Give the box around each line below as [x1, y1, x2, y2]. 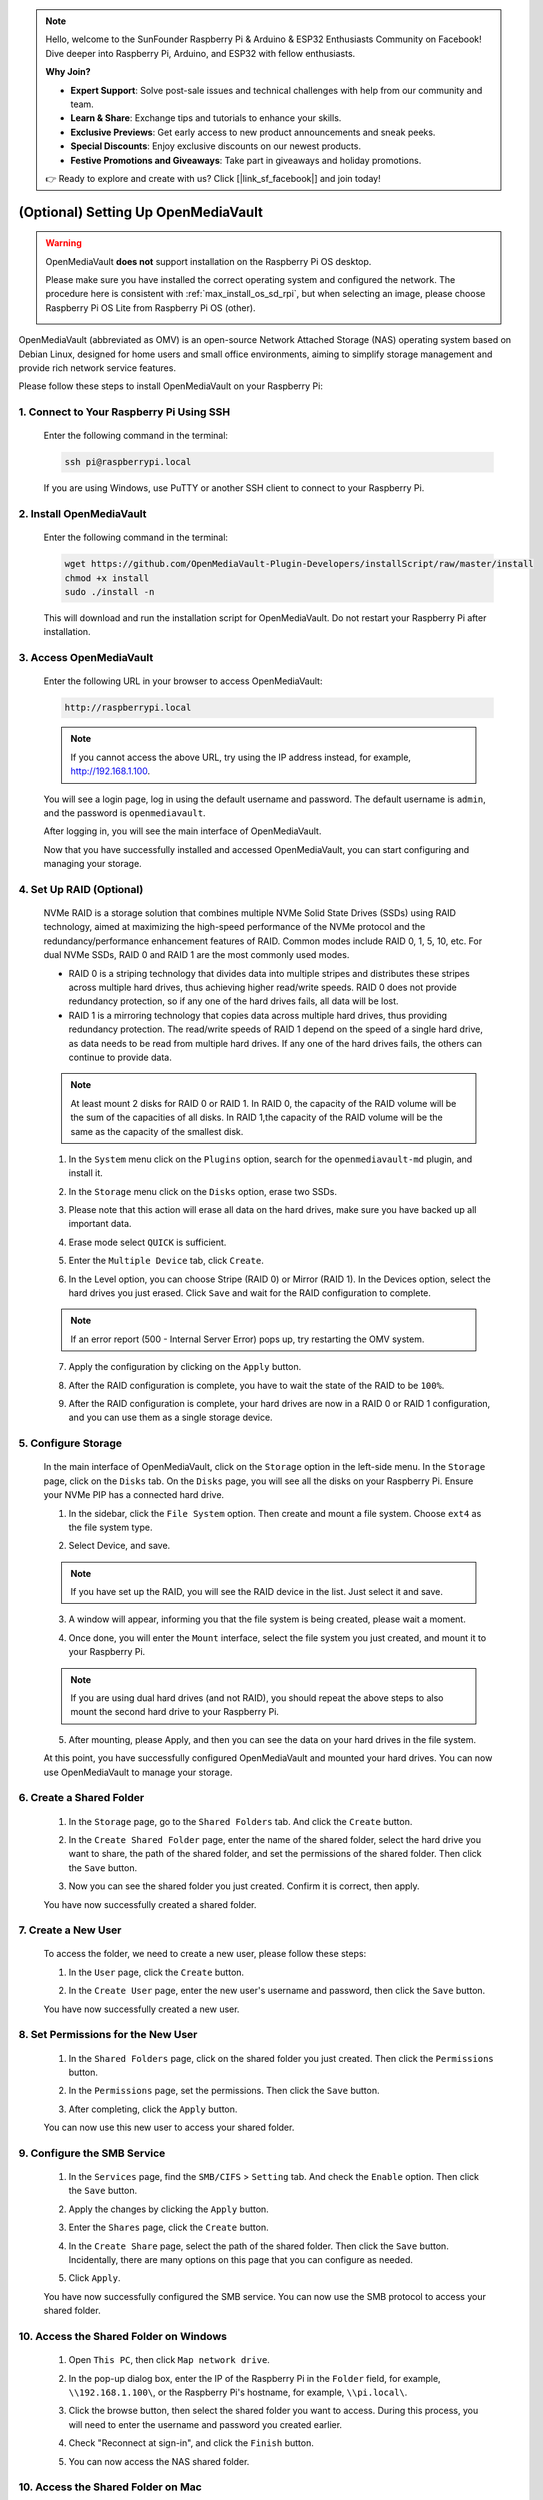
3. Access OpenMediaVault [18, 651, 154, 665]
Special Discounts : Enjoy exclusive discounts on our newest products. [70, 140, 362, 152]
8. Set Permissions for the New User [18, 2028, 198, 2042]
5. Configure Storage [18, 1436, 123, 1450]
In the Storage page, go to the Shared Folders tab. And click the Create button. [68, 1815, 413, 1827]
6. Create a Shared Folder [18, 1791, 145, 1805]
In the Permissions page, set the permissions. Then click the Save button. [68, 2085, 380, 2097]
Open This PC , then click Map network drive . [68, 2354, 270, 2366]
